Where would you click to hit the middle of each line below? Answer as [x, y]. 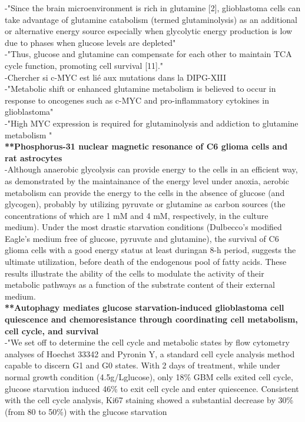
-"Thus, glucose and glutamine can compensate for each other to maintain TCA [148, 54]
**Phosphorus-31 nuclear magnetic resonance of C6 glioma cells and [146, 146]
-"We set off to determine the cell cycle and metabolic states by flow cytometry [147, 342]
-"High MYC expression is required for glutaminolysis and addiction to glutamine [152, 123]
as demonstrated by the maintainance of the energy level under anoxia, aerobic [147, 180]
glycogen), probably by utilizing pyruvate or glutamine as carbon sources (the [145, 204]
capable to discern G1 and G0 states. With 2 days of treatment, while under [142, 365]
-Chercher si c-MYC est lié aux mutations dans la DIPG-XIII [116, 77]
